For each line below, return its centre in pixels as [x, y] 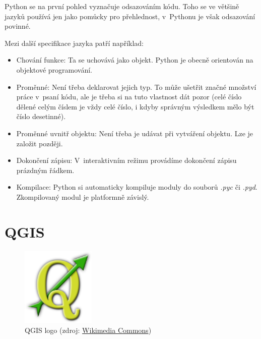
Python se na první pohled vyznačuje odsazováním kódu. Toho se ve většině [122, 6]
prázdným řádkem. [45, 170]
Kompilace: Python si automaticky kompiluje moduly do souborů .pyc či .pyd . [137, 187]
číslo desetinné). [41, 116]
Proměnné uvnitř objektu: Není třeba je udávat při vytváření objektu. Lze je [135, 133]
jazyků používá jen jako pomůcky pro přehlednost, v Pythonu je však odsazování [130, 16]
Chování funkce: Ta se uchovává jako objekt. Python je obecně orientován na [135, 60]
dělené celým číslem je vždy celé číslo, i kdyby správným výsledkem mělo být [135, 106]
